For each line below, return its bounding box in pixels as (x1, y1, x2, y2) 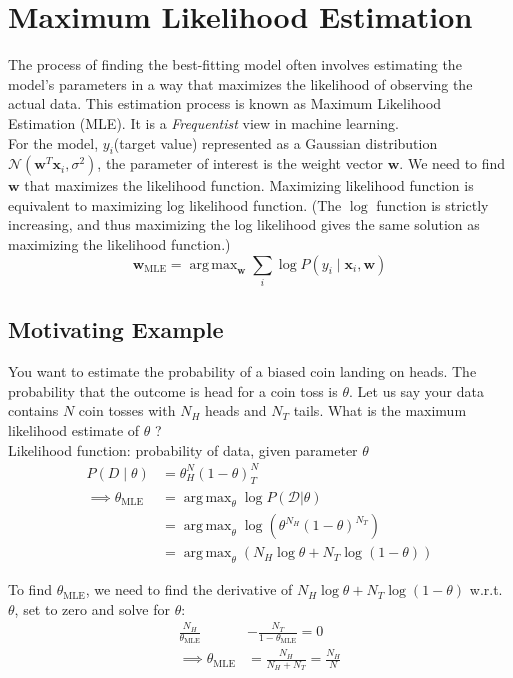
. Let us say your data (349, 380, 484, 401)
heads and (205, 400, 267, 421)
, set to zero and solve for (14, 598, 170, 619)
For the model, (8, 132, 99, 153)
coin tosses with (78, 400, 176, 421)
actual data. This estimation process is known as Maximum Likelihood (8, 93, 442, 114)
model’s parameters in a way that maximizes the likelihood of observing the (8, 73, 473, 94)
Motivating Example (8, 314, 224, 345)
